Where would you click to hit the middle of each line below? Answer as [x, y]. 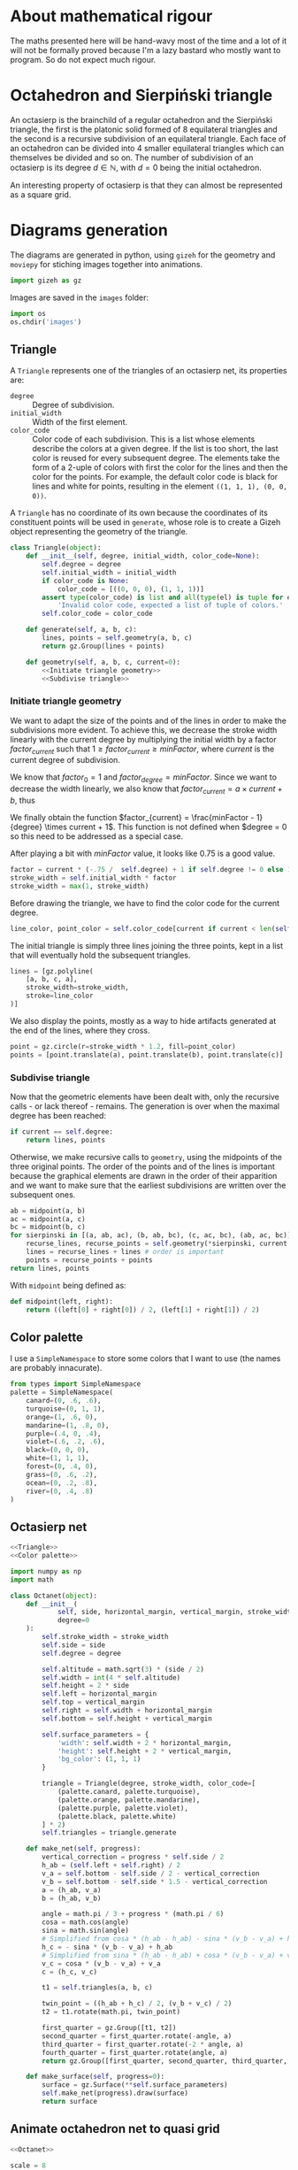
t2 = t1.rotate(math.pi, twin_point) [111, 2012]
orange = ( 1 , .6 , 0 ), [62, 1417]
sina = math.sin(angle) [85, 1931]
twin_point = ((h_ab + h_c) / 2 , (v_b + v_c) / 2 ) [137, 2004]
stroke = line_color [60, 996]
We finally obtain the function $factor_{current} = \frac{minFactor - [132, 818]
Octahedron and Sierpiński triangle [141, 96]
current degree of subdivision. [65, 760]
